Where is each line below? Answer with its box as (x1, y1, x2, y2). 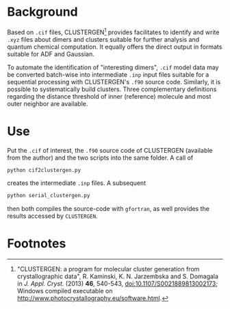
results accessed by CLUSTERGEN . (7, 212, 98, 220)
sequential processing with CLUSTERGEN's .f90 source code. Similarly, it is (7, 77, 221, 86)
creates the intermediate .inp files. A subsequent (7, 179, 146, 187)
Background (7, 4, 78, 20)
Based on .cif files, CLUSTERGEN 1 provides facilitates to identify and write (7, 27, 220, 36)
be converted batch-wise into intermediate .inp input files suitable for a (7, 70, 209, 79)
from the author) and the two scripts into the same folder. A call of (7, 153, 194, 162)
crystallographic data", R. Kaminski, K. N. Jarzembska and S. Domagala (16, 272, 219, 281)
